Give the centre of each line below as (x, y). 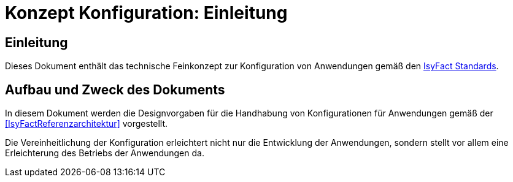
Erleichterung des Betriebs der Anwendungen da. (105, 153)
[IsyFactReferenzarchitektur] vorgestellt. (87, 124)
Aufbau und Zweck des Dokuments (115, 89)
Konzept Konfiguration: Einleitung (146, 13)
